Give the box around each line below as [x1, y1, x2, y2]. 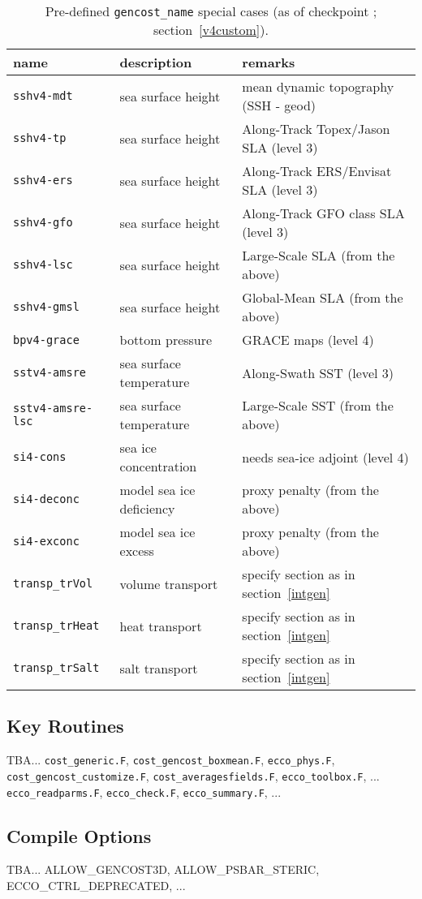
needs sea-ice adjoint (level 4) [242, 447, 409, 467]
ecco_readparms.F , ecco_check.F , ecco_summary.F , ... [6, 783, 282, 800]
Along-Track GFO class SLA [242, 204, 405, 222]
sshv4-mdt [13, 89, 73, 102]
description [119, 53, 192, 71]
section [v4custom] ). [153, 20, 269, 39]
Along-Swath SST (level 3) [242, 363, 394, 382]
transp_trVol [13, 577, 93, 590]
